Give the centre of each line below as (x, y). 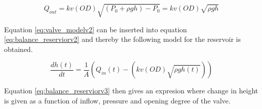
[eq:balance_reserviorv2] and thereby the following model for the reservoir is (123, 39)
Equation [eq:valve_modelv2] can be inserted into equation (96, 29)
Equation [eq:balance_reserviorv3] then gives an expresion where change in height (131, 91)
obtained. (18, 49)
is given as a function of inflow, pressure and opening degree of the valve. (117, 100)
